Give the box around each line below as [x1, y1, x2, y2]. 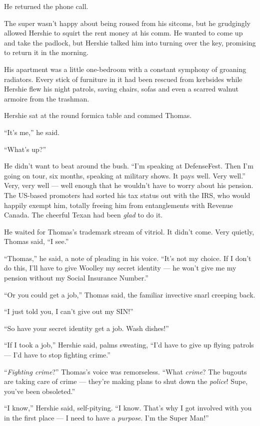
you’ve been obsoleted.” [4, 385, 75, 396]
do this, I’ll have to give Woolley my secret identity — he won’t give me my [4, 262, 236, 273]
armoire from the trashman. [4, 93, 89, 103]
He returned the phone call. [4, 1, 88, 11]
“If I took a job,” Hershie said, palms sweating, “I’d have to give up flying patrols [4, 339, 254, 350]
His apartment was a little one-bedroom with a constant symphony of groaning [4, 63, 246, 74]
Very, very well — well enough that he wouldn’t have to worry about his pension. [4, 180, 253, 190]
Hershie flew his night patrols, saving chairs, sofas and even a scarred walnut [4, 83, 239, 94]
